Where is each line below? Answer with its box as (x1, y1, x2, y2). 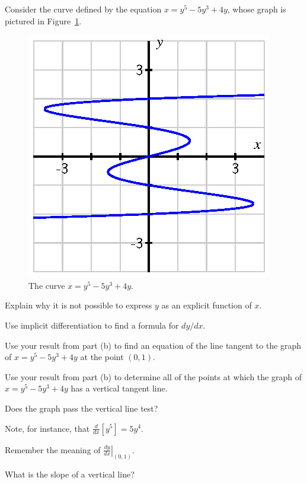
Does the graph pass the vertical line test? (5, 402, 158, 414)
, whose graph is (227, 3, 286, 15)
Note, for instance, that (5, 422, 90, 434)
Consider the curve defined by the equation (5, 3, 162, 15)
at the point (80, 351, 124, 363)
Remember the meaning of (5, 443, 101, 456)
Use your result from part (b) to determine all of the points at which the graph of (5, 370, 302, 383)
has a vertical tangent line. (71, 382, 168, 394)
